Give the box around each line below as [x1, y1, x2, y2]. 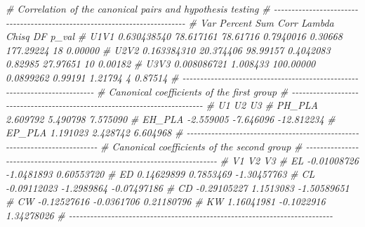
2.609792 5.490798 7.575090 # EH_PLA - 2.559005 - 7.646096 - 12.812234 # [6, 111, 336, 126]
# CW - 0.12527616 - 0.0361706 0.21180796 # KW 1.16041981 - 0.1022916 [6, 194, 326, 209]
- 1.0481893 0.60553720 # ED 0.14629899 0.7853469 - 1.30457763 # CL [6, 167, 315, 181]
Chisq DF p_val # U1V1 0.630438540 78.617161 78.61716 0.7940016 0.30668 [6, 29, 343, 44]
